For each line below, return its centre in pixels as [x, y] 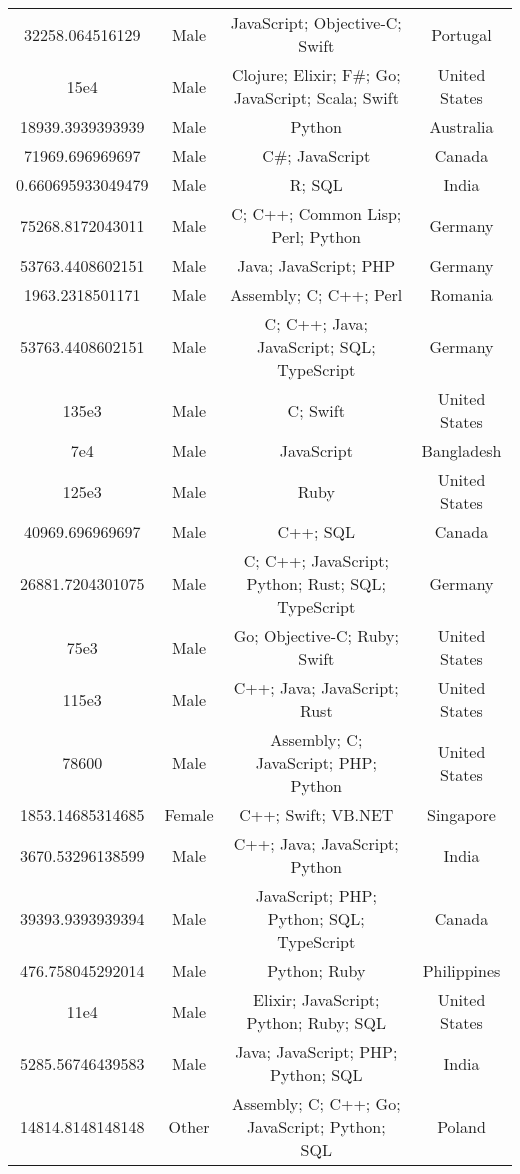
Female [189, 814]
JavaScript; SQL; [316, 346]
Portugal [461, 34]
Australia [461, 126]
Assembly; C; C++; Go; [316, 1103]
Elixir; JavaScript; [316, 999]
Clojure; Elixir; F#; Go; [316, 74]
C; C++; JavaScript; [316, 560]
